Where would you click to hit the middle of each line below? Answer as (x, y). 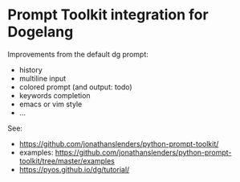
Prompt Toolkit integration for (108, 15)
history (31, 69)
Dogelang (41, 32)
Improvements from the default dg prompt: (78, 54)
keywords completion (55, 95)
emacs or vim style (51, 104)
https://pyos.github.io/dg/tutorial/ (74, 169)
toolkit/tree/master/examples (67, 161)
